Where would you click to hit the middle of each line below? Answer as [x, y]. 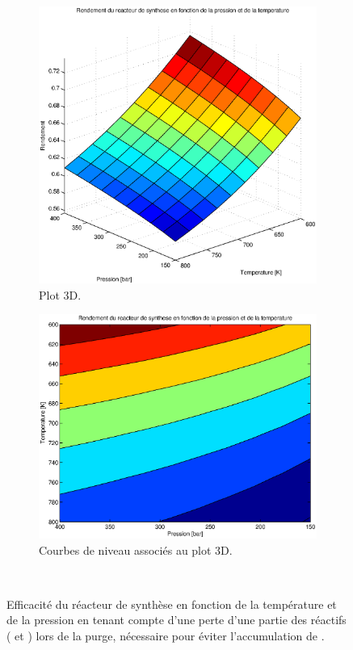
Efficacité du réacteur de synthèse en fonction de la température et [172, 604]
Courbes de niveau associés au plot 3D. [136, 549]
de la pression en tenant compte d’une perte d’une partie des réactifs [176, 620]
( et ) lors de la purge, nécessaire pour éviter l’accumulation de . [166, 635]
